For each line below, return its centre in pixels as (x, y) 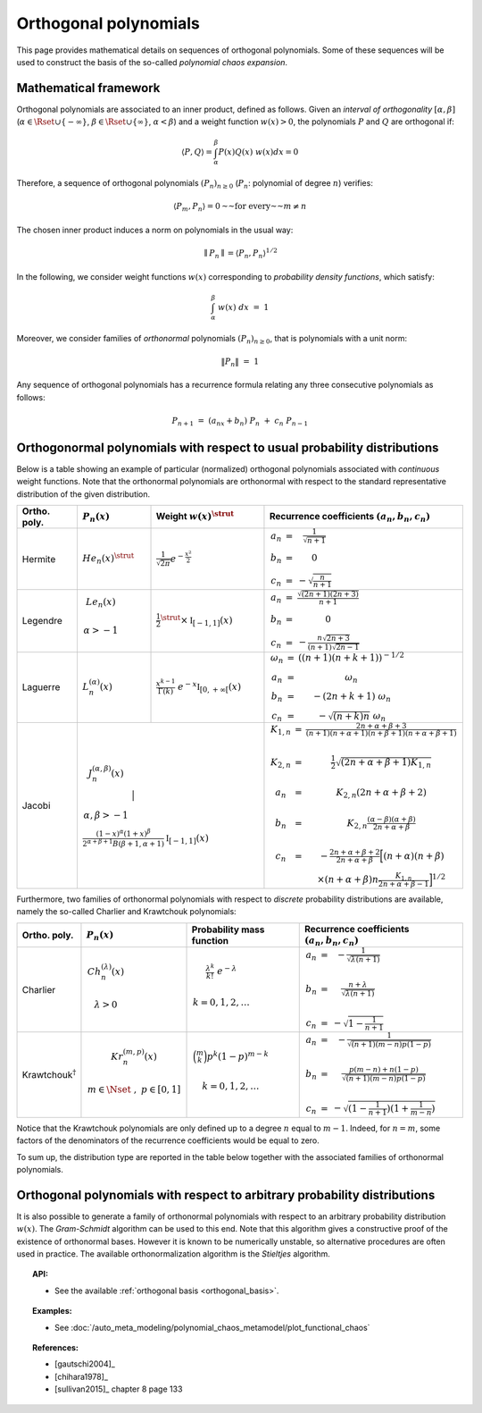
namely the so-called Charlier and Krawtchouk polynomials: (126, 912)
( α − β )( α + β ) (392, 819)
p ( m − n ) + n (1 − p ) (383, 1069)
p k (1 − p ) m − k (238, 1056)
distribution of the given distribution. (83, 494)
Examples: (52, 1311)
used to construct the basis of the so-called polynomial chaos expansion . (152, 62)
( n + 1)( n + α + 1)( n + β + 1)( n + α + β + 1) (381, 733)
